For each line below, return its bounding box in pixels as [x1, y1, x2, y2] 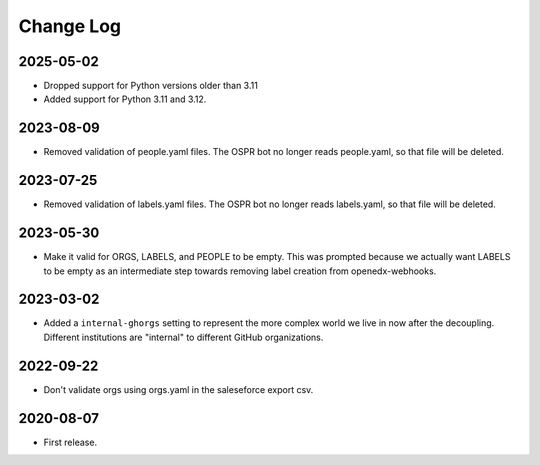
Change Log [18, 15, 122, 37]
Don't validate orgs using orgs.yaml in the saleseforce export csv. [43, 383, 314, 395]
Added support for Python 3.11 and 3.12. [43, 93, 207, 105]
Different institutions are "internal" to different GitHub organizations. [43, 331, 324, 343]
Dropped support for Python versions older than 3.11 [43, 80, 259, 92]
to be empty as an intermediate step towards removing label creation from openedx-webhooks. [43, 265, 437, 277]
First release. [43, 436, 98, 448]
